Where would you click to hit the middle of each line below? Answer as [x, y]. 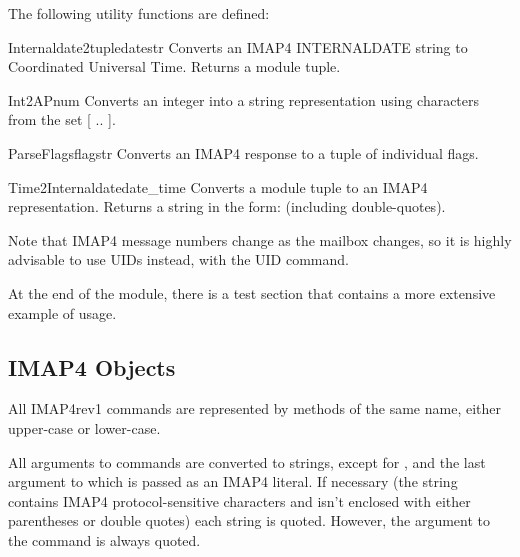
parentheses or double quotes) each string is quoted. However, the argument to [249, 520]
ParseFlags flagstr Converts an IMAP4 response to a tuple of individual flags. [243, 152]
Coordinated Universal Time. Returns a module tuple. [174, 66]
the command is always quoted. [104, 539]
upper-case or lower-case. [84, 427]
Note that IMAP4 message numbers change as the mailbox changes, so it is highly [260, 239]
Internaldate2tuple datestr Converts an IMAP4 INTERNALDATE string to [238, 46]
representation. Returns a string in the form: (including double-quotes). [227, 206]
